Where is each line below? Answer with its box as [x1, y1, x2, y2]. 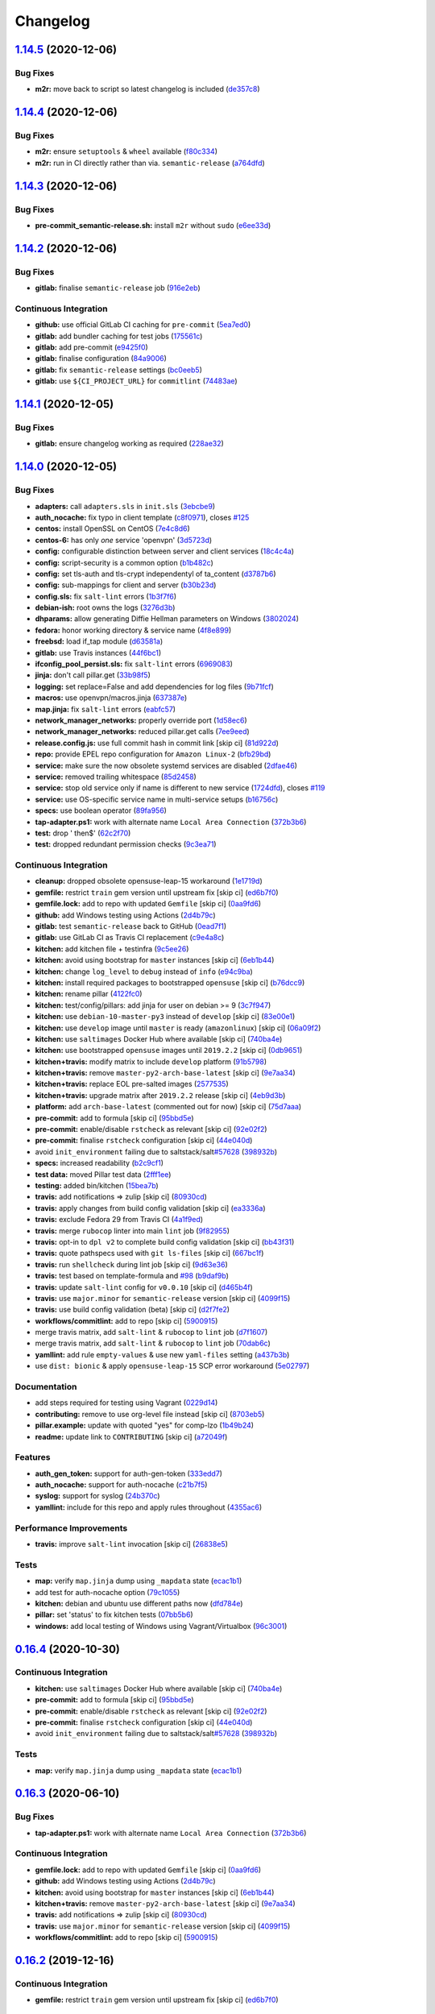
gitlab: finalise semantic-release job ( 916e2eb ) [35, 283, 201, 293]
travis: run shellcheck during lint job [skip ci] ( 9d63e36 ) [35, 1259, 229, 1269]
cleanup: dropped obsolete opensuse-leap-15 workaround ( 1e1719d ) [35, 876, 263, 886]
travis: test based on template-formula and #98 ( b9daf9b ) [35, 1271, 230, 1281]
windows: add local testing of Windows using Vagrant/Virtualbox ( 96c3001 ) [35, 1621, 288, 1631]
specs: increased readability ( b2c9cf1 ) [35, 1158, 164, 1168]
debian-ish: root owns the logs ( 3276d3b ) [35, 603, 176, 612]
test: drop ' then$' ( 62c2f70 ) [35, 828, 131, 838]
